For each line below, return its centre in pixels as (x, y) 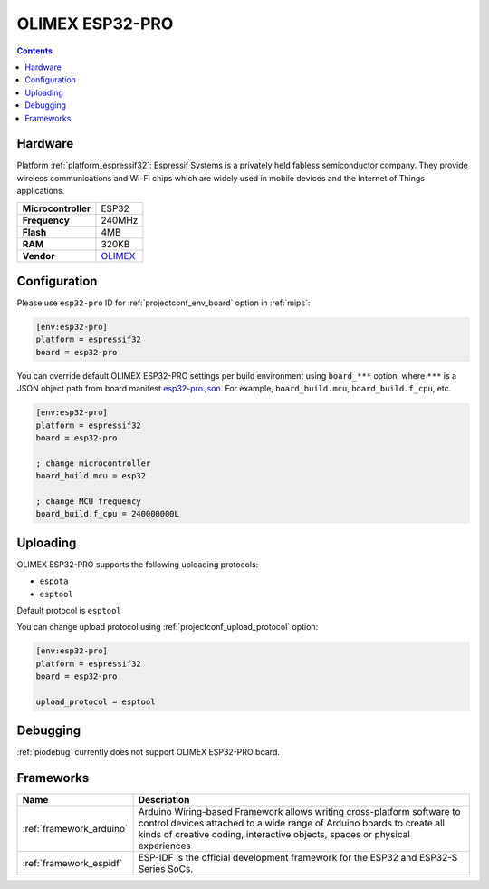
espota (54, 581)
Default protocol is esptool (69, 611)
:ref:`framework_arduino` (75, 829)
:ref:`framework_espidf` (72, 864)
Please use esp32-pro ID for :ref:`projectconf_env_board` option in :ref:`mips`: (163, 303)
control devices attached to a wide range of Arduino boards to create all (292, 823)
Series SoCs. (166, 869)
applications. (41, 191)
